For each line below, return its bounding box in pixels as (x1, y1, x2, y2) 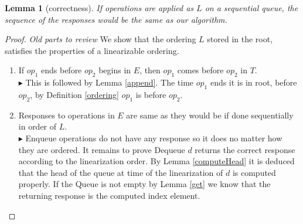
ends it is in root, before (210, 76, 297, 89)
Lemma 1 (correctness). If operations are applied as (5, 2, 194, 13)
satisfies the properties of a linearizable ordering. (5, 44, 179, 56)
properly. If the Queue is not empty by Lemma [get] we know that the (18, 178, 271, 190)
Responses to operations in (18, 108, 115, 121)
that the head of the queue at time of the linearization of (18, 166, 223, 178)
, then (139, 64, 161, 76)
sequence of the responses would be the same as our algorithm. (5, 13, 227, 25)
